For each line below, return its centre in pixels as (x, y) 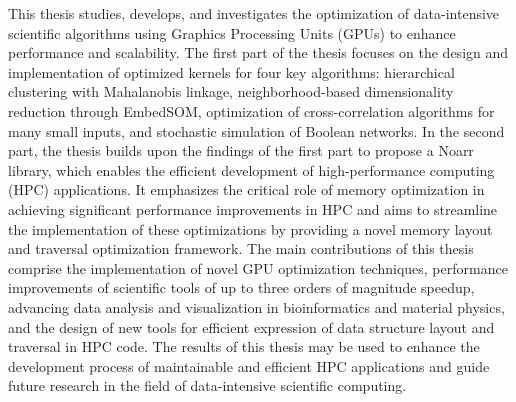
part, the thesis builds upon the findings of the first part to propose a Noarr (241, 150)
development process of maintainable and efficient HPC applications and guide (249, 365)
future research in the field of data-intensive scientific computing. (207, 385)
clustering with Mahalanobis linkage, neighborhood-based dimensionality (231, 91)
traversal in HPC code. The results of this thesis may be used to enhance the (244, 346)
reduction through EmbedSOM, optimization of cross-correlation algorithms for (251, 110)
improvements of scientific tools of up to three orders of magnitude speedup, (241, 287)
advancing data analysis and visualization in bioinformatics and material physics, (256, 306)
